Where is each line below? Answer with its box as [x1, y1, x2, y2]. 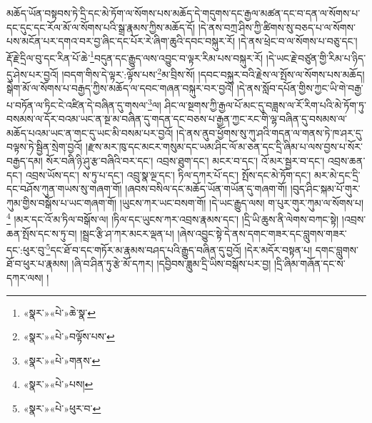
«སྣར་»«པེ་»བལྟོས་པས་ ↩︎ [23, 329, 115, 344]
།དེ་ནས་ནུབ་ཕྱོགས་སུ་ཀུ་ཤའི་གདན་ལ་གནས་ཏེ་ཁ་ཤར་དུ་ [176, 125, 363, 140]
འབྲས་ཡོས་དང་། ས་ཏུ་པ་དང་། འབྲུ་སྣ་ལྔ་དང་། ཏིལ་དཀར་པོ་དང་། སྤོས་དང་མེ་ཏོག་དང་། [25, 167, 311, 182]
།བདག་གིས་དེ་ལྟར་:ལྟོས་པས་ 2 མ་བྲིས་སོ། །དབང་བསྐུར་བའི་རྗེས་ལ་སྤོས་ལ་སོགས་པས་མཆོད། [61, 65, 365, 81]
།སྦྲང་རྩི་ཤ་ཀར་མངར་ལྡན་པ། [80, 225, 174, 240]
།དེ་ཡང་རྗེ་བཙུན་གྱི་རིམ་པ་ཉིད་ [266, 50, 366, 65]
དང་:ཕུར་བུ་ [6, 242, 46, 257]
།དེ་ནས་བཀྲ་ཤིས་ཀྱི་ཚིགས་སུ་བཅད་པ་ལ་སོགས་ [198, 19, 356, 34]
